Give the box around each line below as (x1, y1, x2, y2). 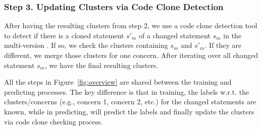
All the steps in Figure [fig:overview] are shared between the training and (4, 77, 232, 87)
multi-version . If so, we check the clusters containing (4, 40, 168, 50)
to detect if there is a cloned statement (4, 30, 124, 40)
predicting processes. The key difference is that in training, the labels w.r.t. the (4, 86, 249, 97)
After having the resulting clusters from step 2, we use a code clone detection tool (4, 20, 257, 31)
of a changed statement (139, 30, 211, 40)
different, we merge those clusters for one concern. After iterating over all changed (4, 50, 258, 60)
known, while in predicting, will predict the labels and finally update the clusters (4, 106, 254, 116)
